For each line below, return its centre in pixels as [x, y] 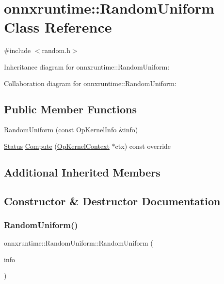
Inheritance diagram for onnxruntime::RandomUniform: [87, 66]
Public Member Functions [70, 109]
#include [17, 50]
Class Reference [58, 27]
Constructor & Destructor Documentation [112, 201]
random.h [56, 50]
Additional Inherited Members [82, 172]
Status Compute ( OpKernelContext [57, 146]
